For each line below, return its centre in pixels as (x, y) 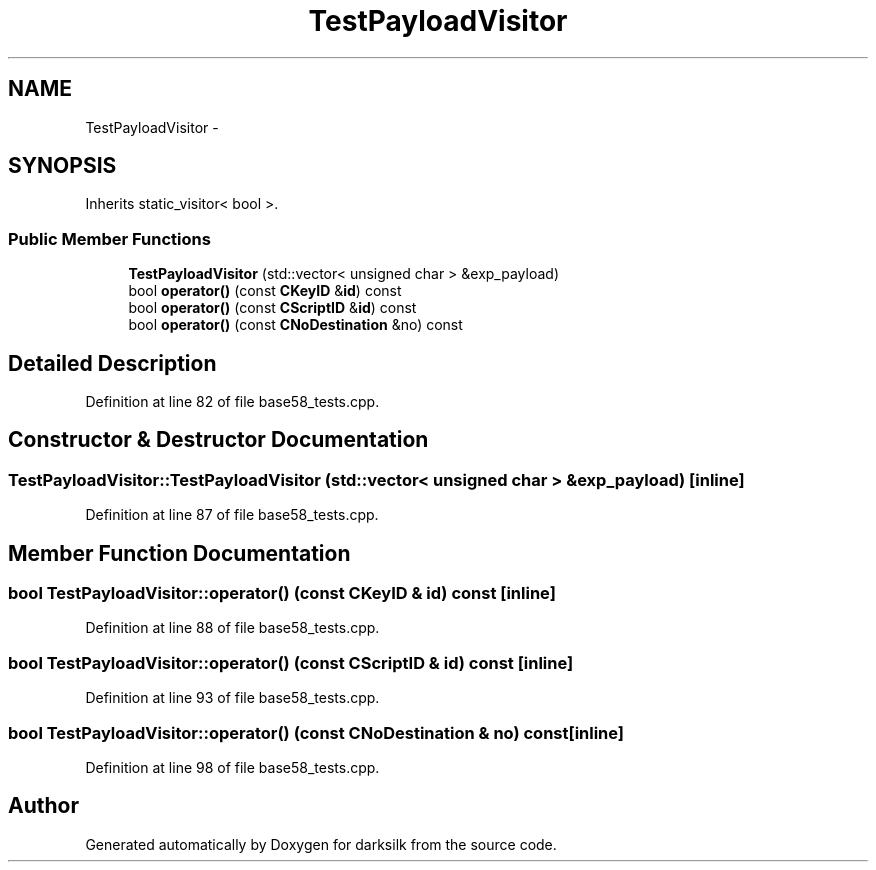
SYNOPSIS (62, 166)
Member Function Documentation (179, 553)
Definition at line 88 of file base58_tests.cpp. (232, 628)
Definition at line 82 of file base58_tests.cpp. (232, 402)
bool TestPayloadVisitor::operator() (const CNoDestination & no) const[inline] (316, 732)
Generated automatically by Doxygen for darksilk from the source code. (321, 844)
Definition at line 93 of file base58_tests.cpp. (232, 698)
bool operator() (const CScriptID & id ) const (272, 308)
